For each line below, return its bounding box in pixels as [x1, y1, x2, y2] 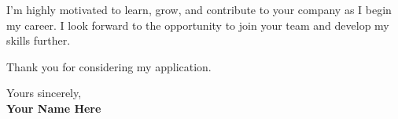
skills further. [6, 32, 71, 49]
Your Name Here [6, 99, 101, 116]
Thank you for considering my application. [6, 58, 212, 74]
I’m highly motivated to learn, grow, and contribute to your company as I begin [6, 2, 392, 17]
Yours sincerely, [6, 85, 82, 101]
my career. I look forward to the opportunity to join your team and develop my [6, 16, 389, 33]
